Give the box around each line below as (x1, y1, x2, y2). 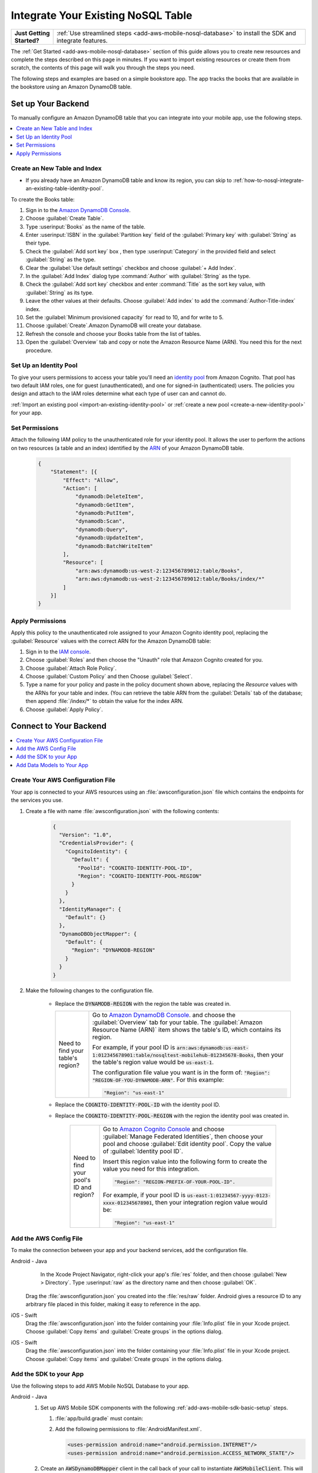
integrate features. (56, 36, 108, 44)
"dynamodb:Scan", (75, 518, 125, 524)
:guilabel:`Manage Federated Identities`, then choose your (102, 1132, 263, 1140)
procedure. (25, 346, 53, 354)
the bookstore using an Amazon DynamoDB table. (11, 83, 132, 91)
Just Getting (14, 29, 50, 37)
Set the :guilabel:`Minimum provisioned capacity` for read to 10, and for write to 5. (25, 313, 224, 321)
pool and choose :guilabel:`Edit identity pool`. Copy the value (102, 1140, 272, 1148)
